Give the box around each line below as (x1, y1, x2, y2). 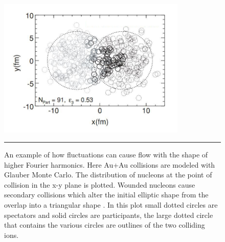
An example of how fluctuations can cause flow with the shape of (4, 149, 208, 160)
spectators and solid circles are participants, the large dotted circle (4, 209, 213, 220)
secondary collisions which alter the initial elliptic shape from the (4, 189, 209, 200)
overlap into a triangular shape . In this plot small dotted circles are (4, 199, 218, 210)
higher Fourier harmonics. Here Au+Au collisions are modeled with (4, 159, 215, 170)
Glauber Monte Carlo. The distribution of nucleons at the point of (4, 169, 212, 180)
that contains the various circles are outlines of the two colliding (4, 219, 205, 230)
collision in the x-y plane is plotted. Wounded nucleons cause (4, 179, 195, 190)
